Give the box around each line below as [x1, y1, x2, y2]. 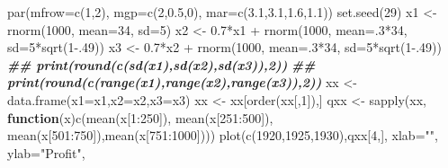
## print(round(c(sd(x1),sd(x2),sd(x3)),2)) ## [7, 55, 316, 74]
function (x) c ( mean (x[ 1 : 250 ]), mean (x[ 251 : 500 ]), [7, 108, 273, 127]
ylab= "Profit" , [7, 143, 85, 162]
